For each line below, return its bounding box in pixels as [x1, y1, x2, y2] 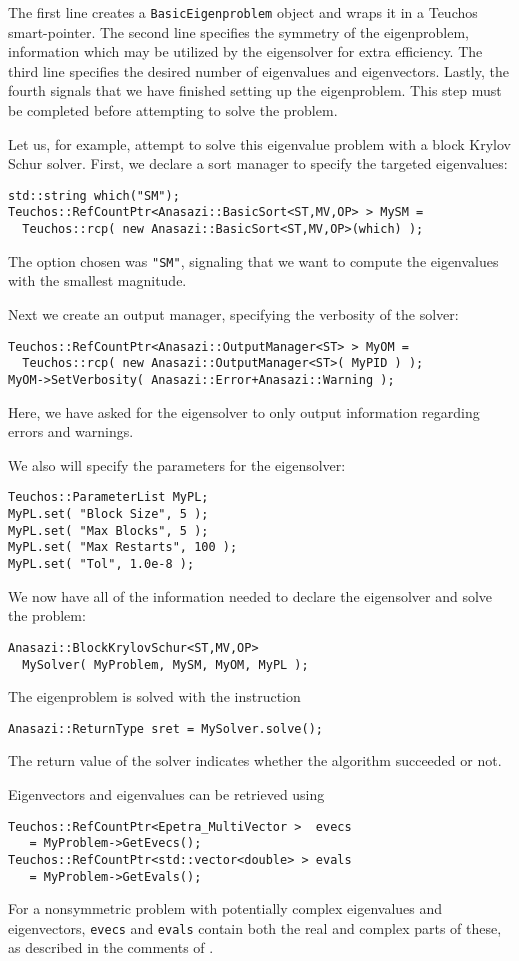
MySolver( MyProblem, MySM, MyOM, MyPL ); [22, 657, 309, 672]
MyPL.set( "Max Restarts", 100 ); [8, 540, 238, 555]
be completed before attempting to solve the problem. [8, 100, 338, 121]
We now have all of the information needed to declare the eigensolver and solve [8, 585, 493, 606]
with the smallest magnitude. [8, 270, 187, 291]
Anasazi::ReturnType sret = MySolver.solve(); [8, 721, 323, 736]
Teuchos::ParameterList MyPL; [8, 490, 209, 505]
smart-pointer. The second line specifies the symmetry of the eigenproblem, [8, 21, 469, 42]
